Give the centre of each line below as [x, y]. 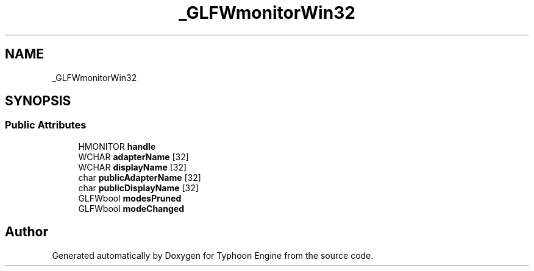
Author [27, 232]
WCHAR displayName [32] [133, 167]
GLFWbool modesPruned [130, 198]
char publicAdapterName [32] [140, 177]
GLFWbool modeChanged [131, 208]
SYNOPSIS [38, 101]
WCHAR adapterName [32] [133, 157]
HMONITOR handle [117, 146]
